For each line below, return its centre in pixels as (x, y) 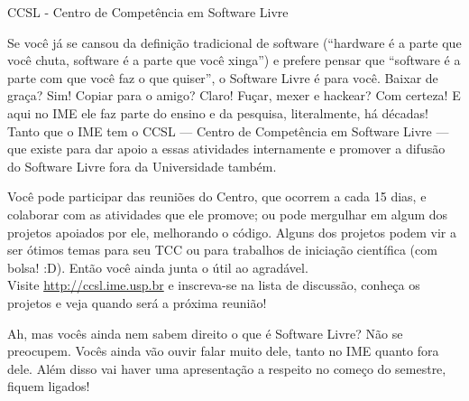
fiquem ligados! (49, 386)
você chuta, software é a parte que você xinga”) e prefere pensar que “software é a (234, 60)
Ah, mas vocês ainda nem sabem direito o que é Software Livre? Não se (205, 333)
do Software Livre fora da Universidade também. (142, 166)
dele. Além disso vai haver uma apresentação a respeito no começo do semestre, (227, 368)
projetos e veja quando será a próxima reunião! (137, 302)
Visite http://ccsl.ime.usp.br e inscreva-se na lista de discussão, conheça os (214, 285)
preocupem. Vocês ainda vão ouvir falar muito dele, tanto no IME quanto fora (223, 351)
